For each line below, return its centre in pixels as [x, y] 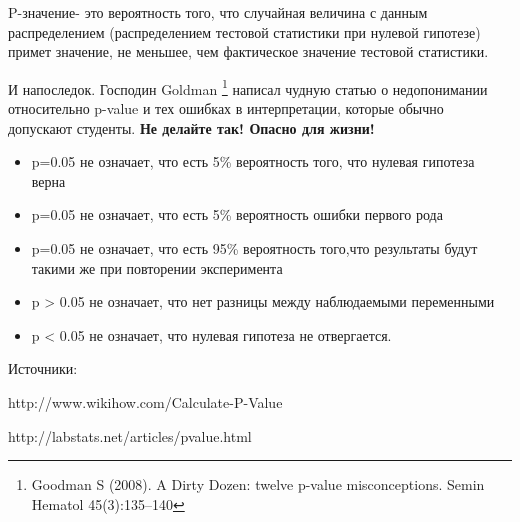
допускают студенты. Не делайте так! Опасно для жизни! [191, 127]
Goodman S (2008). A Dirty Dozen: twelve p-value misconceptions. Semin [258, 484]
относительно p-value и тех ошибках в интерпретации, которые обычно [226, 108]
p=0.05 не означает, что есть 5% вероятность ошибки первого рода [237, 214]
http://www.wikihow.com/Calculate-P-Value [145, 401]
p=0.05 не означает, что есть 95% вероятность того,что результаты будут [254, 248]
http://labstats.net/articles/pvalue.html [130, 435]
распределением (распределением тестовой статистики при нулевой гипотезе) [244, 31]
